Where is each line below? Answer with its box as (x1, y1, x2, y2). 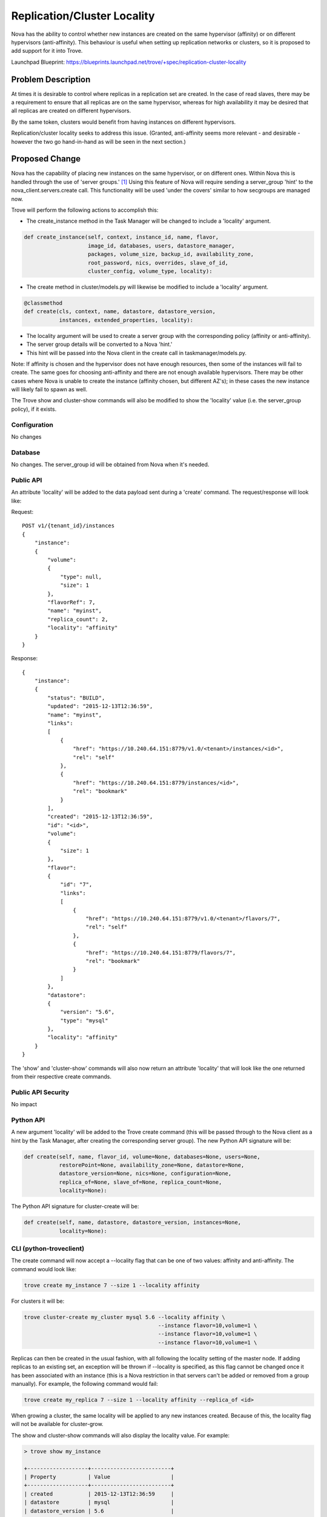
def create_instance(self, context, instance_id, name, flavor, (24, 234, 219, 241)
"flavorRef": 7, (47, 598, 96, 606)
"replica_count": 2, (47, 616, 108, 623)
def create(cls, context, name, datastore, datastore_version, (24, 308, 216, 315)
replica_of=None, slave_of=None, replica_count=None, (59, 1178, 222, 1186)
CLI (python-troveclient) (11, 1244, 85, 1252)
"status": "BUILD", (47, 694, 105, 701)
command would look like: (11, 1265, 77, 1272)
